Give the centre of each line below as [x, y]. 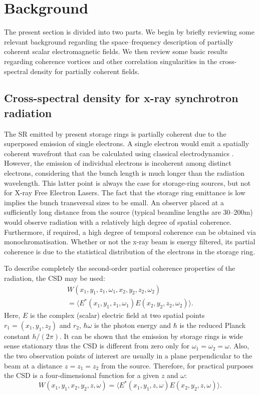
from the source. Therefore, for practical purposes [177, 365]
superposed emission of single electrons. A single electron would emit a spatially [127, 143]
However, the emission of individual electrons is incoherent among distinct [118, 163]
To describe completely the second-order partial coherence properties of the [120, 268]
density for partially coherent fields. [85, 71]
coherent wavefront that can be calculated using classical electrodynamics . [119, 153]
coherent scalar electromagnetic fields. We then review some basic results [116, 51]
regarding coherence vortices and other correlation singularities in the [111, 61]
